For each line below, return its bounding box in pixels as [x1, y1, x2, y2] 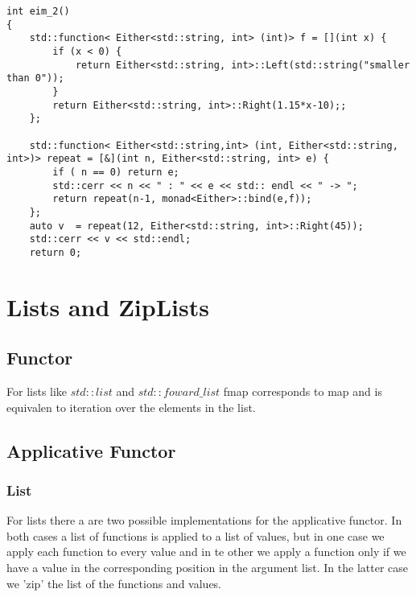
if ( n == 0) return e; [52, 166, 179, 178]
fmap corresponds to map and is [223, 383, 382, 400]
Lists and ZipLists [6, 290, 209, 323]
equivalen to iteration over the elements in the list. [6, 398, 256, 415]
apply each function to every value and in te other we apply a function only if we [6, 543, 406, 560]
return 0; [29, 246, 82, 258]
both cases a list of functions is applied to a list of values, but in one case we [6, 527, 385, 544]
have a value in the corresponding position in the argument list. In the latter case [6, 559, 409, 576]
